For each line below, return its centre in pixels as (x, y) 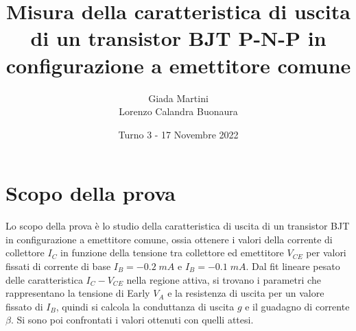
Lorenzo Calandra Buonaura (178, 111)
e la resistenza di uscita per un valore (246, 293)
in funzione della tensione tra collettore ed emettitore (172, 253)
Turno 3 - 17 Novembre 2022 (178, 134)
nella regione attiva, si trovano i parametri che (224, 279)
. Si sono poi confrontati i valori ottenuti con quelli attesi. (132, 320)
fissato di (24, 306)
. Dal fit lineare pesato (293, 266)
